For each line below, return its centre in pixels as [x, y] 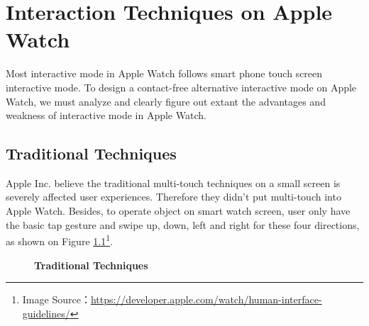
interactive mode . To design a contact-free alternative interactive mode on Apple [181, 87]
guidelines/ [46, 313]
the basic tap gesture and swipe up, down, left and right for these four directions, [183, 224]
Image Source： [56, 299]
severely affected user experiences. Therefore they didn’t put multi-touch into [174, 197]
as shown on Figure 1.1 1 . [59, 240]
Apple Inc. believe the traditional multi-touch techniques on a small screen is [173, 182]
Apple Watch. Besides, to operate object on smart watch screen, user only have [178, 211]
